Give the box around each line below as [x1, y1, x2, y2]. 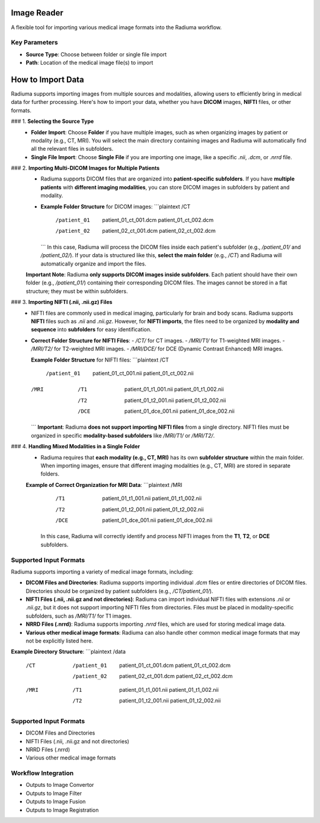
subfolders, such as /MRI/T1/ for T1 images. [25, 612, 132, 619]
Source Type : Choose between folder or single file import [25, 50, 167, 58]
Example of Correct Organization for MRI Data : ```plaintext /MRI [25, 481, 183, 488]
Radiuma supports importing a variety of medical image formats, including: [11, 568, 194, 575]
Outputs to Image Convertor [25, 781, 94, 789]
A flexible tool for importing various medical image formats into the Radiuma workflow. [11, 24, 222, 31]
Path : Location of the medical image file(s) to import [25, 59, 153, 67]
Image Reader [11, 8, 63, 18]
